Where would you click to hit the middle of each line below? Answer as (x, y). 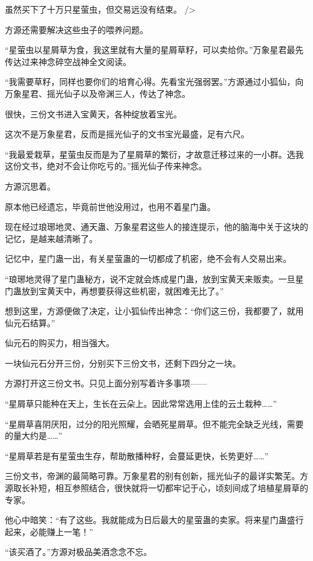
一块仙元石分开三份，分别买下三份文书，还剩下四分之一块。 (123, 363)
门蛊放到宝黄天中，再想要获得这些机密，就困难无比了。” (114, 290)
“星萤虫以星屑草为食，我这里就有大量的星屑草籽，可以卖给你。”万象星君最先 (154, 50)
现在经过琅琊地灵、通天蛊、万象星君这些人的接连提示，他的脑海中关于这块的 (156, 227)
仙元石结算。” (30, 322)
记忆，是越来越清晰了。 (51, 238)
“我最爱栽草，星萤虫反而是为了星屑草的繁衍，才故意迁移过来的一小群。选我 (154, 154)
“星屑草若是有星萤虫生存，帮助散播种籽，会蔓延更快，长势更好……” (137, 455)
